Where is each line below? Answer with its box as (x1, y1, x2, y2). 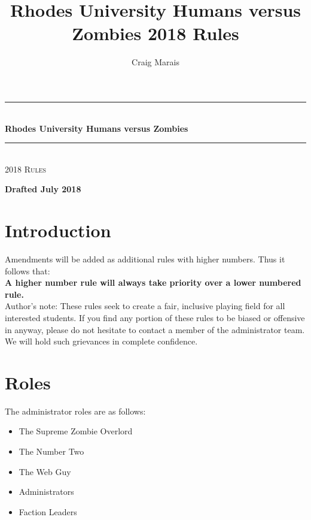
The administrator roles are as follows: (5, 404, 146, 417)
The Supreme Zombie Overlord (19, 425, 133, 437)
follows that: (5, 264, 50, 277)
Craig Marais (132, 56, 179, 68)
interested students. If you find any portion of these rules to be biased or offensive (5, 311, 305, 324)
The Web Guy (19, 465, 71, 477)
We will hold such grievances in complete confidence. (5, 335, 198, 347)
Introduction (5, 218, 111, 243)
